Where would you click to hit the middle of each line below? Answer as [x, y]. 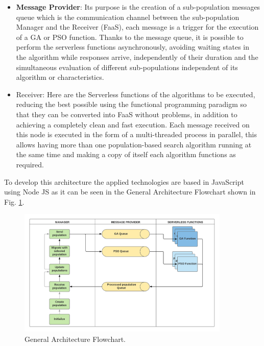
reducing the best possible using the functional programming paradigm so [131, 104]
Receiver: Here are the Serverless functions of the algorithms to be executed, [136, 94]
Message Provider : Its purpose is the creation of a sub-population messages [138, 7]
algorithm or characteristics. [60, 77]
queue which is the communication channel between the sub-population [128, 17]
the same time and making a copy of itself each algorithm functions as [126, 154]
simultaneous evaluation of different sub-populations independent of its [127, 67]
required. [30, 164]
